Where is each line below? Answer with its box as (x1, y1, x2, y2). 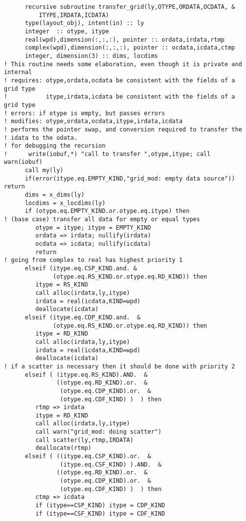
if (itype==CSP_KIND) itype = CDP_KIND (35, 502, 165, 509)
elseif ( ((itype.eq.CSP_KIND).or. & (24, 453, 151, 460)
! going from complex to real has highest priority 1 (4, 257, 183, 264)
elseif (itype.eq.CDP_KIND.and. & (24, 313, 141, 321)
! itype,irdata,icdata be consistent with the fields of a (4, 93, 235, 101)
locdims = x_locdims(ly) (24, 199, 106, 207)
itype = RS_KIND (35, 281, 88, 288)
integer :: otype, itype (24, 27, 109, 35)
